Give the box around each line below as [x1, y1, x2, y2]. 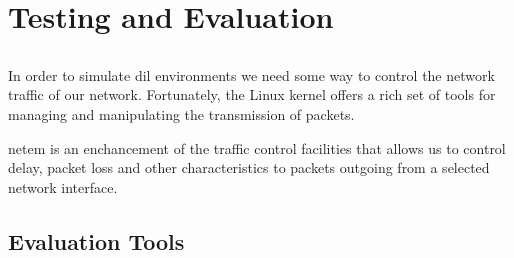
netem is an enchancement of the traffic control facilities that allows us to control [8, 137, 506, 158]
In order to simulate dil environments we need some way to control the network [8, 64, 495, 85]
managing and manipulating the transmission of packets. [8, 103, 355, 124]
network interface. [8, 176, 118, 197]
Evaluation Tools [8, 225, 185, 256]
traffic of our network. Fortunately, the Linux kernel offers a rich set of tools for [8, 84, 496, 105]
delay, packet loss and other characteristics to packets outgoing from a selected [8, 157, 490, 178]
